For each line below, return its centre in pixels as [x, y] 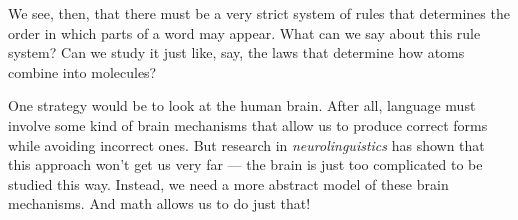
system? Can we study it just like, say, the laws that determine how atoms [236, 52]
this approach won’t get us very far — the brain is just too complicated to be [245, 164]
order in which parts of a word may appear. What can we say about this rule [244, 32]
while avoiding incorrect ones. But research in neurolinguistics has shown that [246, 144]
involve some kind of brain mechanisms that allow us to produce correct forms [248, 124]
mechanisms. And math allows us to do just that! [159, 203]
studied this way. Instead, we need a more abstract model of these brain [228, 183]
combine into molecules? [82, 71]
